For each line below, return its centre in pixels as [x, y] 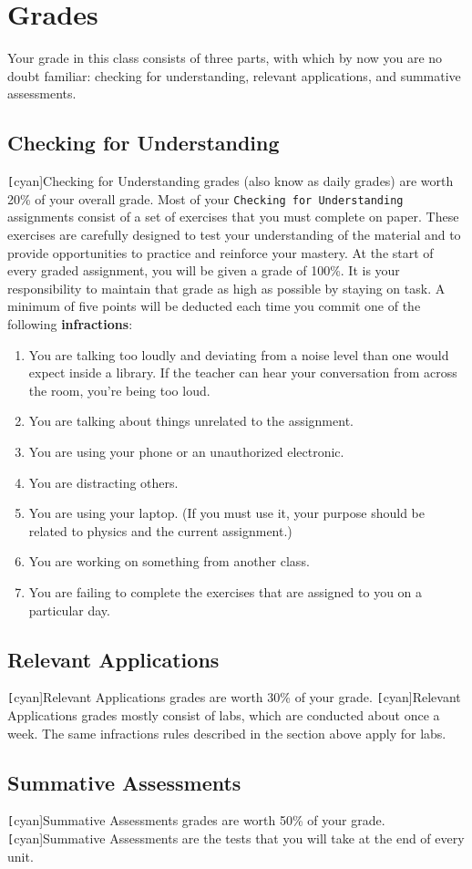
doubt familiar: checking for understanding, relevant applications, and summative [234, 75]
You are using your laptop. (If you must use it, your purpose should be [226, 513]
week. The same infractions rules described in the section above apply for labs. [227, 733]
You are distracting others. [103, 482]
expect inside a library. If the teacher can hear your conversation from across [243, 372]
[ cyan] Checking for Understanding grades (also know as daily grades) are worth [231, 181]
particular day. [69, 610]
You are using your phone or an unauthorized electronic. [186, 451]
